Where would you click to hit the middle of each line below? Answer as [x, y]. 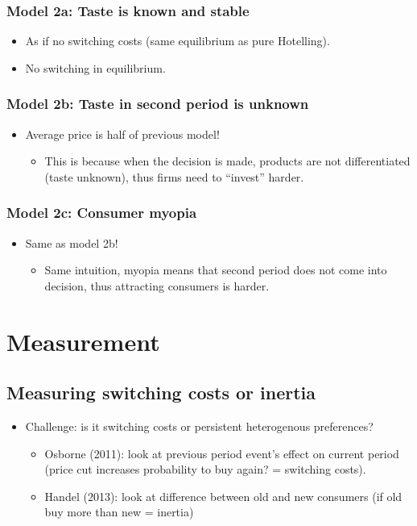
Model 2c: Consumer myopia [102, 213]
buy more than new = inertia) [119, 512]
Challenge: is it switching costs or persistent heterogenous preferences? [199, 426]
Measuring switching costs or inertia [161, 392]
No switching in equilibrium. [95, 67]
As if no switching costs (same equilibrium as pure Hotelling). [178, 41]
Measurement [83, 341]
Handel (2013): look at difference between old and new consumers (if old [223, 496]
